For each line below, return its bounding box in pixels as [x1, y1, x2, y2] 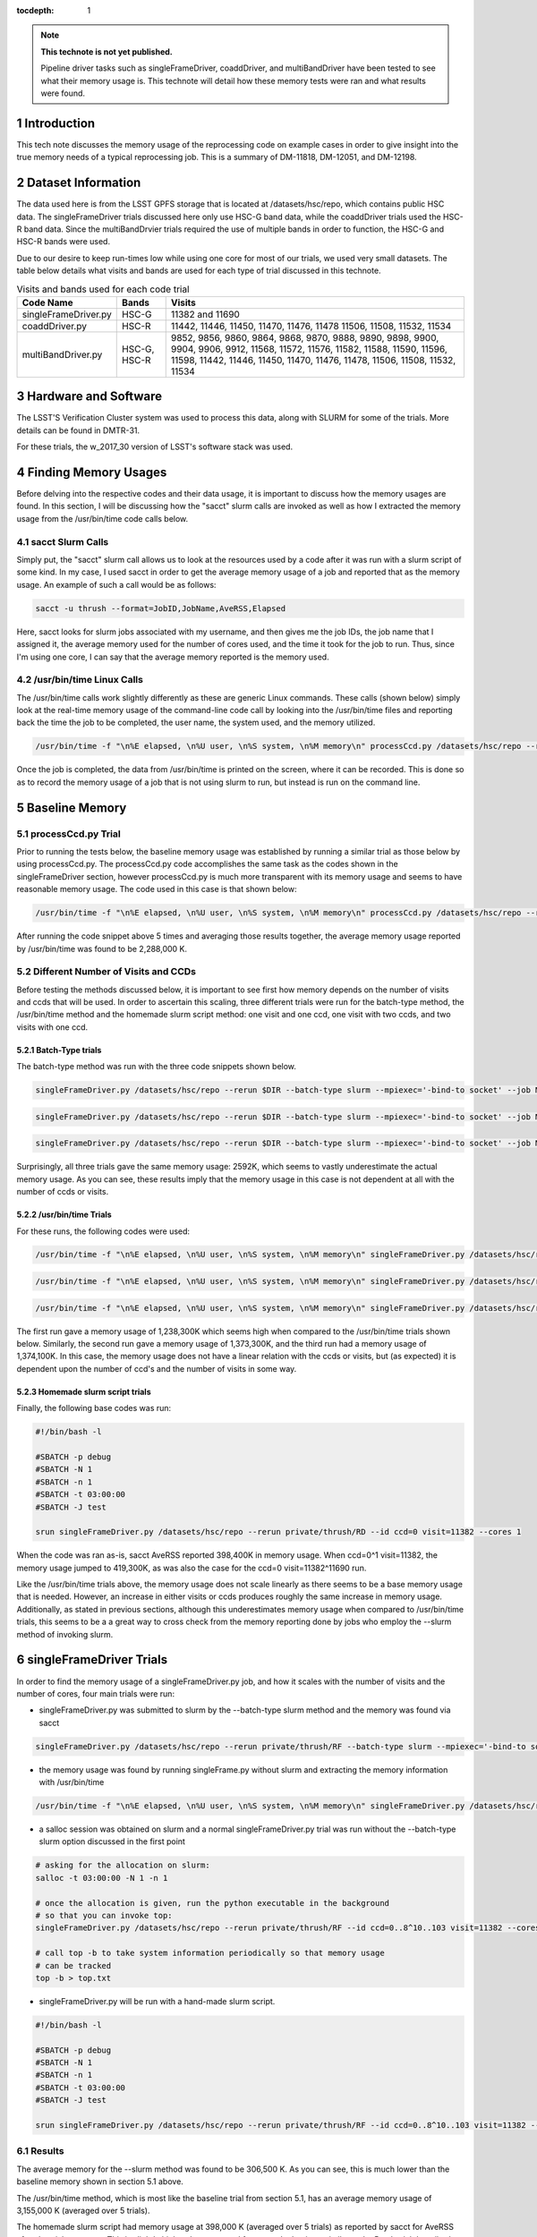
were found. [40, 88, 85, 98]
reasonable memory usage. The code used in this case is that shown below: [16, 884, 297, 895]
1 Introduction [16, 115, 96, 131]
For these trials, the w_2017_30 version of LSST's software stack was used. [16, 441, 294, 452]
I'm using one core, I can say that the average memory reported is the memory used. [16, 651, 330, 662]
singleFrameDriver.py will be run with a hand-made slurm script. [38, 1995, 276, 2006]
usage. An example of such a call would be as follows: [16, 579, 217, 590]
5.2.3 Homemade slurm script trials [16, 1386, 151, 1397]
